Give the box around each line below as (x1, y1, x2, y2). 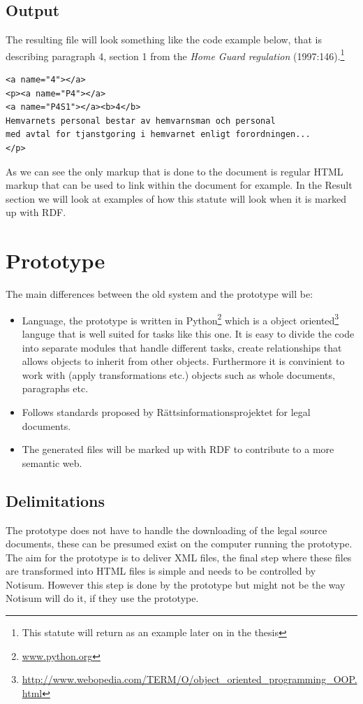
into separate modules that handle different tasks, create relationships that (22, 340, 342, 354)
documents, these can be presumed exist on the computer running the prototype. (6, 536, 353, 551)
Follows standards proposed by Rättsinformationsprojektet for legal (22, 404, 311, 419)
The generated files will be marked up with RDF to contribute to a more (22, 442, 334, 457)
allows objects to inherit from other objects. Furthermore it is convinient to (22, 354, 345, 368)
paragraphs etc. (22, 381, 89, 396)
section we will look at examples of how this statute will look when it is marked (6, 191, 347, 206)
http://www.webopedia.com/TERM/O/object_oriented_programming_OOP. (22, 672, 357, 687)
